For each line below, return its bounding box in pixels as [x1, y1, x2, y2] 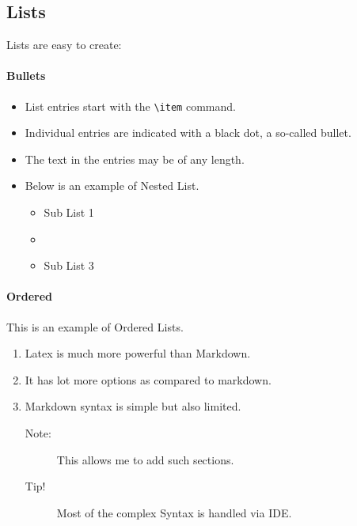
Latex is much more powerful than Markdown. [25, 345, 251, 361]
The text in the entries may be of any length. [25, 150, 245, 167]
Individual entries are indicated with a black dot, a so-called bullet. [25, 124, 351, 141]
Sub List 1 [44, 204, 94, 221]
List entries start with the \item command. [25, 97, 236, 114]
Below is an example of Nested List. [25, 177, 199, 194]
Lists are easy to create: [6, 36, 122, 53]
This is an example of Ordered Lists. [6, 318, 184, 335]
